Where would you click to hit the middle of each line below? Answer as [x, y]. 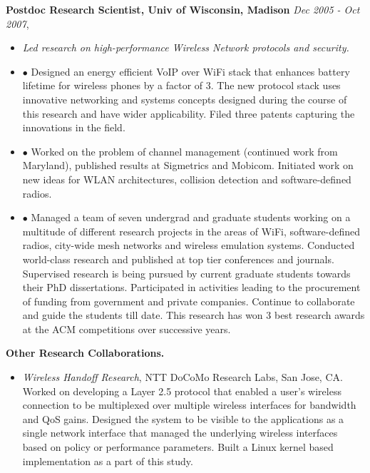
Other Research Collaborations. [85, 353]
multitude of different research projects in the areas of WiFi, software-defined [191, 231]
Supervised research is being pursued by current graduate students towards [186, 273]
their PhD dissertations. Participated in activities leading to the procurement [191, 287]
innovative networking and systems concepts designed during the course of [185, 99]
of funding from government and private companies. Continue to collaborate [189, 301]
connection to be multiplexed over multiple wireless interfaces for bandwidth [189, 405]
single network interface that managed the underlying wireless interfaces [180, 433]
